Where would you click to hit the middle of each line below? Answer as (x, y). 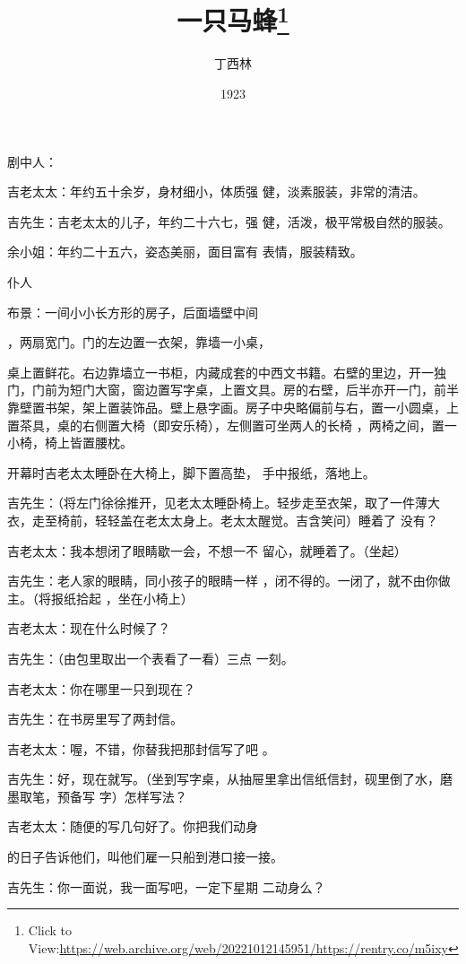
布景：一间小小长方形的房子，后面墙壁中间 (133, 312)
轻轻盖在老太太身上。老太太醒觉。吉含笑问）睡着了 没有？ (266, 520)
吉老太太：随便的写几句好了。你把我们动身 (133, 826)
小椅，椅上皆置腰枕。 (70, 443)
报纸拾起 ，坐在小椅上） (122, 598)
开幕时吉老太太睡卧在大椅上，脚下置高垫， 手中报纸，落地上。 (191, 472)
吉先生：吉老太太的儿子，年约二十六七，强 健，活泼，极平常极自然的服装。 (229, 221)
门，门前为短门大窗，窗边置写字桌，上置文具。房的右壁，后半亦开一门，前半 (233, 390)
